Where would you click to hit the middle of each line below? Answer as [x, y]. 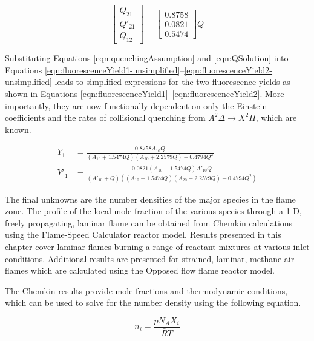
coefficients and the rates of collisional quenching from [105, 117]
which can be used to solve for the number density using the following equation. [153, 302]
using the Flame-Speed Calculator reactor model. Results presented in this [143, 235]
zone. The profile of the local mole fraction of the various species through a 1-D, [153, 211]
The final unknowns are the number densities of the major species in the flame [150, 199]
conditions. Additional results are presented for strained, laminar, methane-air [150, 258]
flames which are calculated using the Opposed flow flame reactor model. [140, 270]
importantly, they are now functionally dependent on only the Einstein [136, 105]
